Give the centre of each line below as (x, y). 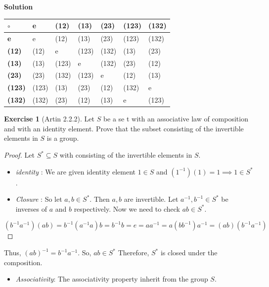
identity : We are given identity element (75, 171)
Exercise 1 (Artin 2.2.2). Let (49, 119)
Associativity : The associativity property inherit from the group (112, 279)
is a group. (63, 138)
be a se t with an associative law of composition (176, 119)
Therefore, (134, 252)
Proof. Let (19, 155)
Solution (19, 6)
